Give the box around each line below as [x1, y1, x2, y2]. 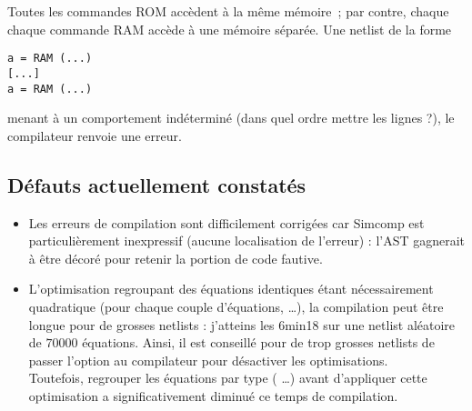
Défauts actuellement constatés [7, 170, 306, 198]
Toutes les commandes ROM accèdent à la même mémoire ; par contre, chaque [7, 2, 449, 20]
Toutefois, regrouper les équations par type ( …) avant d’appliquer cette [28, 368, 427, 387]
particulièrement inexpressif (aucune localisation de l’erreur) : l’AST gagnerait [28, 231, 466, 250]
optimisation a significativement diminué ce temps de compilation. [28, 386, 398, 405]
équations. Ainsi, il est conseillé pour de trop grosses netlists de [82, 333, 435, 352]
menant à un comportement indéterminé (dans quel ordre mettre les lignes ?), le [7, 108, 455, 127]
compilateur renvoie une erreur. [7, 125, 182, 145]
